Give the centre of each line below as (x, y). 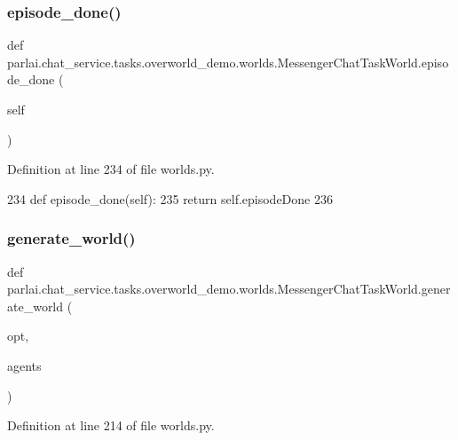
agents (24, 365)
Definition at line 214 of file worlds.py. (111, 425)
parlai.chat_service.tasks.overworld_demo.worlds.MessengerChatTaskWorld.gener (229, 289)
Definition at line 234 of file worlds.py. (111, 169)
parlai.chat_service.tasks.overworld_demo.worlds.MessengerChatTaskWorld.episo (228, 62)
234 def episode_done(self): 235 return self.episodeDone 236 (170, 198)
